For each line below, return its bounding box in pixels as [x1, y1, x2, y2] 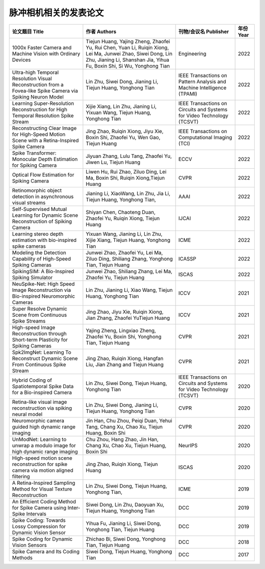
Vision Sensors [12, 542, 47, 548]
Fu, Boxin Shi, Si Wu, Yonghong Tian [86, 62, 170, 69]
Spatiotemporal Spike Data [12, 383, 74, 389]
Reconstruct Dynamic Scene [12, 355, 78, 362]
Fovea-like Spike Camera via [12, 87, 78, 94]
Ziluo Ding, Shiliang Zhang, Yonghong [86, 255, 173, 262]
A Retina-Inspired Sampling [12, 479, 76, 486]
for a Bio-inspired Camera [12, 389, 72, 396]
